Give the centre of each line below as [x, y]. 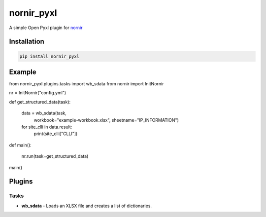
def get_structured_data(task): [40, 102]
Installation [27, 42]
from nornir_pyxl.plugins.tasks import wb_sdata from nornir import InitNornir [86, 84]
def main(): [20, 145]
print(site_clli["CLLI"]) [56, 134]
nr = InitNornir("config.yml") [38, 93]
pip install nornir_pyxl [50, 56]
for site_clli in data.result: [47, 127]
